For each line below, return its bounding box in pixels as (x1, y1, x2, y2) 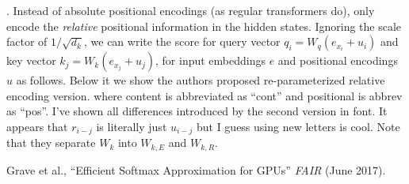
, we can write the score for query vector (84, 33, 281, 50)
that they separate (6, 134, 96, 151)
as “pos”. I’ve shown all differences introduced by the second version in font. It (6, 103, 388, 119)
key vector (6, 52, 56, 69)
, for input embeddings (155, 52, 266, 69)
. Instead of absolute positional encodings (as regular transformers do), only (6, 2, 375, 18)
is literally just (96, 118, 167, 134)
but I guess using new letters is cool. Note (196, 118, 400, 134)
